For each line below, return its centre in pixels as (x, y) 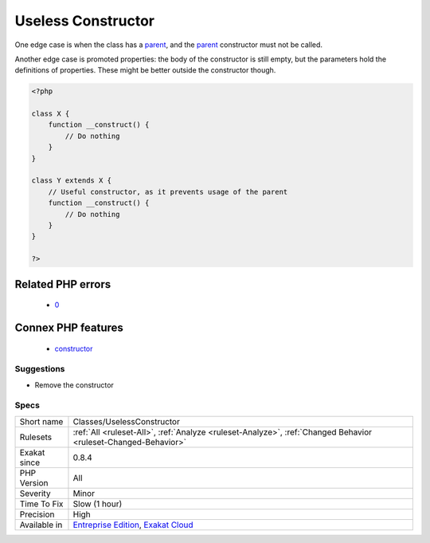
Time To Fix (41, 504)
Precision (37, 514)
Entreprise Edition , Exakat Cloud (133, 525)
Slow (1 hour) (98, 504)
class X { (51, 114)
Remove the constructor (74, 385)
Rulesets (35, 437)
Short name (41, 421)
